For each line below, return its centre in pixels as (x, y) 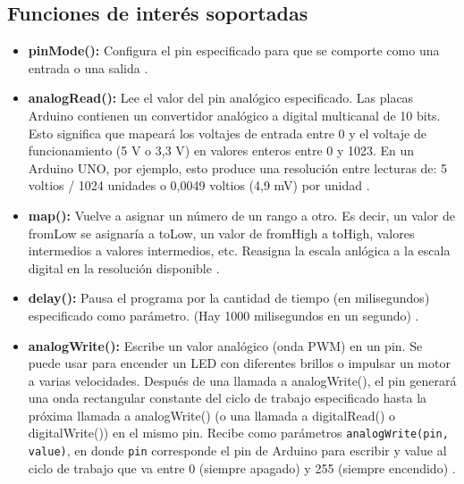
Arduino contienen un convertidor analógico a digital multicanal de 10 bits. (234, 115)
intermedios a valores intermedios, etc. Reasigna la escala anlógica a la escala (239, 250)
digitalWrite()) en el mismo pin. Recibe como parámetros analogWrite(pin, (238, 433)
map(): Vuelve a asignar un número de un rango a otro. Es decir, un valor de (241, 215)
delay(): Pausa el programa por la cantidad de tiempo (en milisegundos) (229, 298)
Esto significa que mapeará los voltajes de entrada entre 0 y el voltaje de (227, 133)
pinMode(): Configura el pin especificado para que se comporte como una (234, 50)
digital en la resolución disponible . (124, 267)
